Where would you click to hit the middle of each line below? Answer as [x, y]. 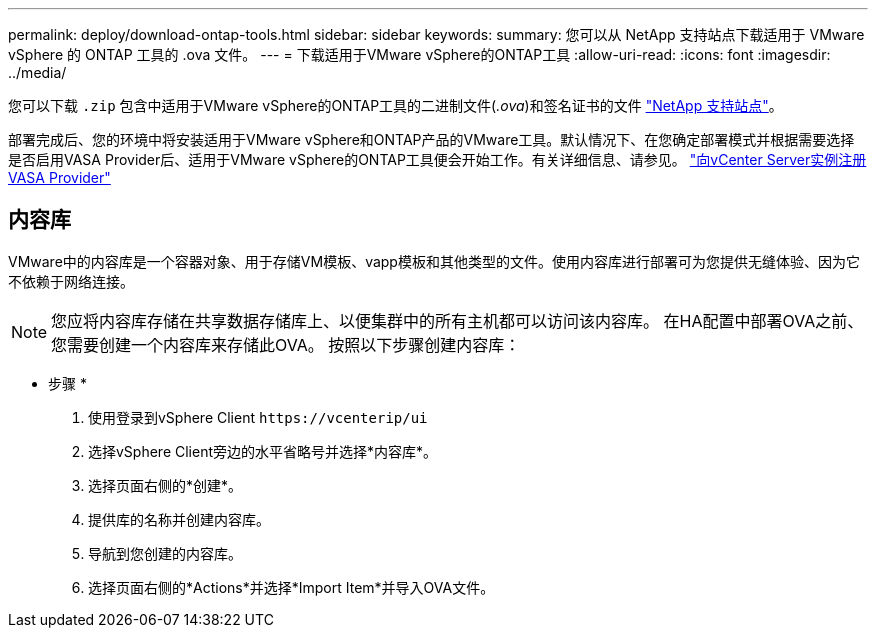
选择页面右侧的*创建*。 [165, 485]
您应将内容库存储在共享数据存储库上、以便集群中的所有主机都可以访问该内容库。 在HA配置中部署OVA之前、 [457, 320]
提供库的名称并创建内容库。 [179, 519]
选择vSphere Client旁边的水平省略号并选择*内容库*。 [263, 451]
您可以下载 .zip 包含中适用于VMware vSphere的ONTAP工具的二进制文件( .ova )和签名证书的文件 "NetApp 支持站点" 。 [395, 105]
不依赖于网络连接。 [71, 281]
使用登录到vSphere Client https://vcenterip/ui [258, 417]
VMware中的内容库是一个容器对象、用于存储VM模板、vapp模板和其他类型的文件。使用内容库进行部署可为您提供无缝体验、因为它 [434, 261]
